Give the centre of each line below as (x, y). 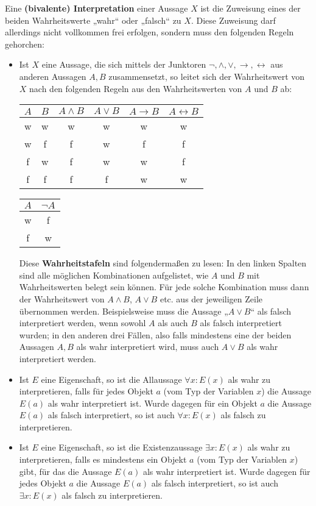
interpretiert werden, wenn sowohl (83, 323)
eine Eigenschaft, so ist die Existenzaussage (122, 447)
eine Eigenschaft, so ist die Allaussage (111, 379)
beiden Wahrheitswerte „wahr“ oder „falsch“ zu (93, 20)
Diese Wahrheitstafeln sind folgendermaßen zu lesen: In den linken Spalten (163, 263)
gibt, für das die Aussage (65, 471)
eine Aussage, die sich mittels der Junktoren (124, 64)
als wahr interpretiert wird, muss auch (148, 347)
